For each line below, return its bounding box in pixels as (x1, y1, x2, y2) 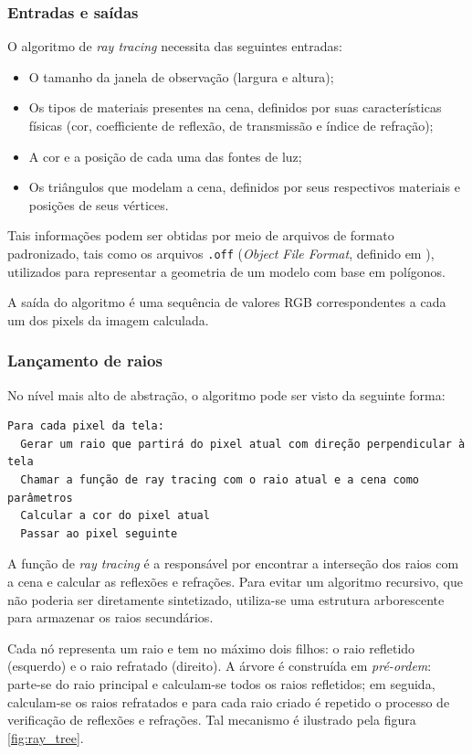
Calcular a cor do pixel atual (20, 509, 210, 523)
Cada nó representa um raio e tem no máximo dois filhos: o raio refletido (7, 638, 415, 657)
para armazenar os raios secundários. (7, 608, 214, 627)
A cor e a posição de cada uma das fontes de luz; (28, 146, 302, 165)
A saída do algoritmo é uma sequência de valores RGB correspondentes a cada (7, 292, 446, 312)
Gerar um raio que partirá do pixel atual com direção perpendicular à (20, 437, 466, 451)
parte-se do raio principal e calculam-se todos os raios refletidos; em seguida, (7, 674, 435, 693)
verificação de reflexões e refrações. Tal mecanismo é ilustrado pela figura (7, 710, 416, 729)
